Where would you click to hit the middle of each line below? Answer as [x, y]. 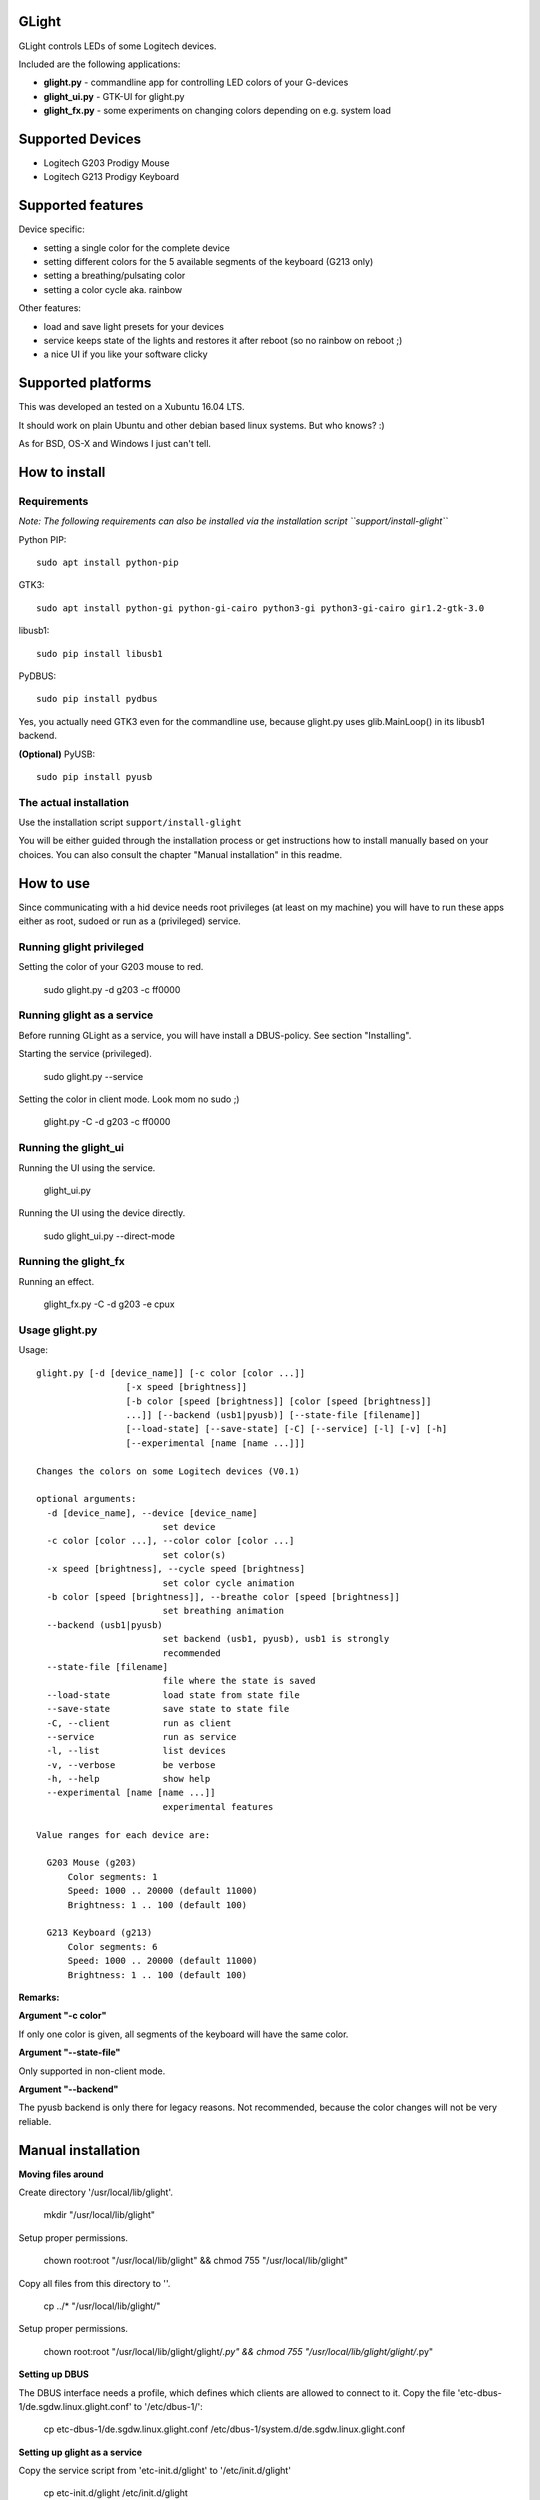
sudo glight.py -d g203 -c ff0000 [112, 989]
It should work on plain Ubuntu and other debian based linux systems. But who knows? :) [201, 425]
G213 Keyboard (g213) [99, 1933]
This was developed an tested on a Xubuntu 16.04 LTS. [131, 407]
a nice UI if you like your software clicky [126, 354]
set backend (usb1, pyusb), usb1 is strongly [276, 1639]
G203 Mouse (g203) [91, 1863]
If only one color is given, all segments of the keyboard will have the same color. [183, 2034]
